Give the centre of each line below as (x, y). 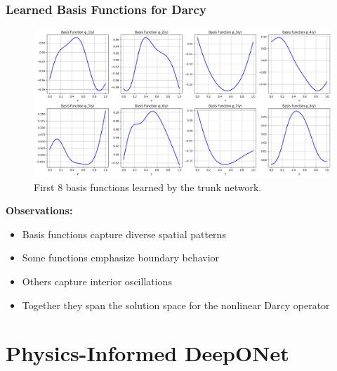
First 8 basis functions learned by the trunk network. (148, 187)
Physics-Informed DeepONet (147, 353)
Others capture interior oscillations (97, 281)
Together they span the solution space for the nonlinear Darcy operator (176, 305)
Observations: (39, 210)
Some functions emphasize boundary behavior (121, 258)
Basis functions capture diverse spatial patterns (124, 234)
